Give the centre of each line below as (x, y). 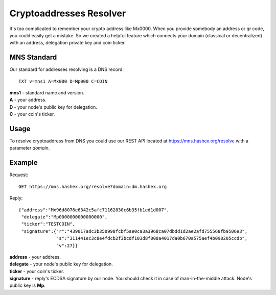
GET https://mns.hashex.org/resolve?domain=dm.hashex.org (93, 187)
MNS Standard (33, 57)
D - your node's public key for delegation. (53, 107)
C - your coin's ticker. (32, 114)
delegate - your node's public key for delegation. (61, 264)
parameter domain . (30, 148)
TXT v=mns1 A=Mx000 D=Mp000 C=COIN (63, 81)
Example (24, 163)
